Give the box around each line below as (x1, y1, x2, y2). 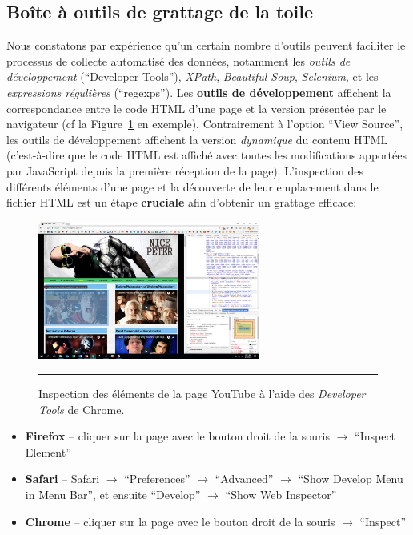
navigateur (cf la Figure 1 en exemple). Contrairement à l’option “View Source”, (6, 115, 403, 132)
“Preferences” (124, 470, 190, 487)
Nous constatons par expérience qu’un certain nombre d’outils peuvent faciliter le (6, 37, 406, 54)
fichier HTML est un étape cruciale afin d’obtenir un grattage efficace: (6, 194, 357, 211)
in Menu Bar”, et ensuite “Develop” (25, 486, 201, 502)
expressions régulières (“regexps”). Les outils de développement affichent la (6, 83, 391, 100)
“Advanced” (215, 470, 274, 487)
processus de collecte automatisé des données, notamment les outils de (6, 52, 351, 69)
